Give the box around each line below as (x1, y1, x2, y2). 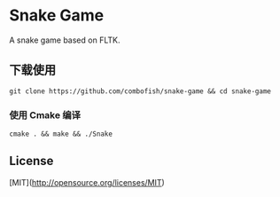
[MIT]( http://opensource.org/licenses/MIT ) (9, 177, 166, 187)
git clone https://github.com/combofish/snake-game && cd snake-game (9, 86, 272, 96)
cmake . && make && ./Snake (9, 130, 113, 138)
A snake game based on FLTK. (9, 35, 121, 45)
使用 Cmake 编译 (9, 108, 82, 121)
